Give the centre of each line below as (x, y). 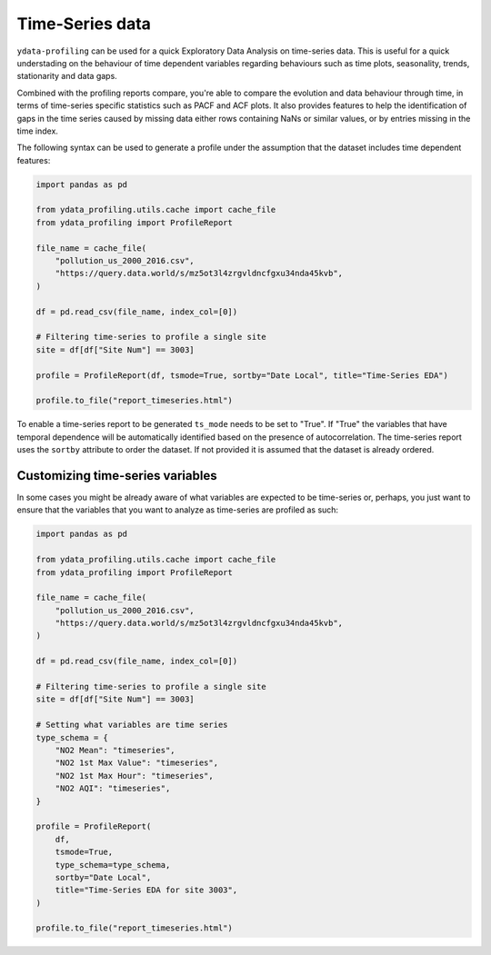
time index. (38, 131)
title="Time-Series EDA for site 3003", (146, 890)
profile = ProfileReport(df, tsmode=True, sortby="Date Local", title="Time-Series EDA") (242, 375)
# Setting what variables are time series (132, 725)
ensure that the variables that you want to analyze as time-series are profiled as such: (178, 510)
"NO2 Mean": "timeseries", (115, 750)
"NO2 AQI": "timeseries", (113, 789)
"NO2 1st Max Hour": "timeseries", (134, 776)
